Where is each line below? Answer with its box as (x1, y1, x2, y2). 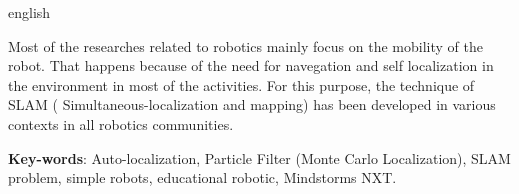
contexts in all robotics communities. (8, 113, 234, 134)
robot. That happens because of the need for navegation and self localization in (8, 55, 494, 76)
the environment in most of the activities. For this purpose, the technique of (8, 74, 475, 95)
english (8, 2, 51, 22)
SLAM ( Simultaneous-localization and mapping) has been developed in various (8, 94, 496, 115)
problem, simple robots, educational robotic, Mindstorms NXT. (8, 167, 397, 188)
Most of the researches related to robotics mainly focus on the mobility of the (8, 35, 483, 56)
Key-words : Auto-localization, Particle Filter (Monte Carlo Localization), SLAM (8, 147, 511, 168)
